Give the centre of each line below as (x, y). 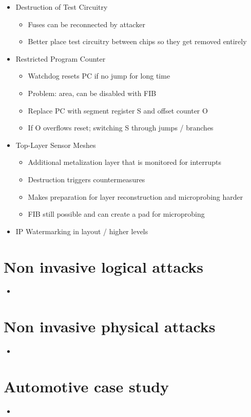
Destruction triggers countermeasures (86, 179)
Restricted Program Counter (61, 58)
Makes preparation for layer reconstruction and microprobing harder (136, 196)
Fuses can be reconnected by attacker (86, 24)
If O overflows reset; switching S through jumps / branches (121, 128)
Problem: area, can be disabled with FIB (92, 93)
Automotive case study (86, 386)
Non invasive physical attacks (110, 326)
